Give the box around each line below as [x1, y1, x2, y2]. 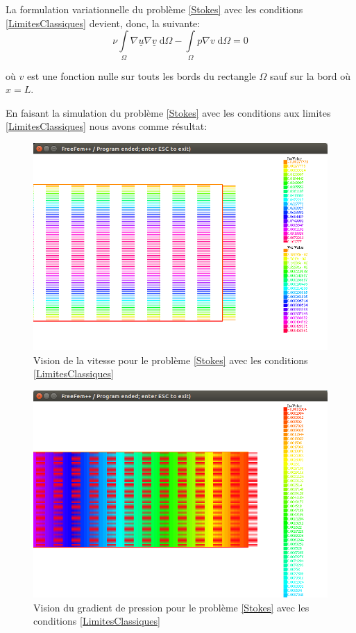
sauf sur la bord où [269, 68, 351, 83]
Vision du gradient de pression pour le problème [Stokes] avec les [33, 600, 310, 614]
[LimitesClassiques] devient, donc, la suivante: [6, 15, 201, 30]
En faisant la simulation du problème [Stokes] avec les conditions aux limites [6, 105, 331, 120]
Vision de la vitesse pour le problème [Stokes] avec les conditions [33, 352, 308, 367]
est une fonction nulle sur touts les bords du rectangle [26, 68, 256, 83]
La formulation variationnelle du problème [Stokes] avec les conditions [6, 2, 303, 16]
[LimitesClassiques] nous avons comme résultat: [6, 119, 207, 133]
